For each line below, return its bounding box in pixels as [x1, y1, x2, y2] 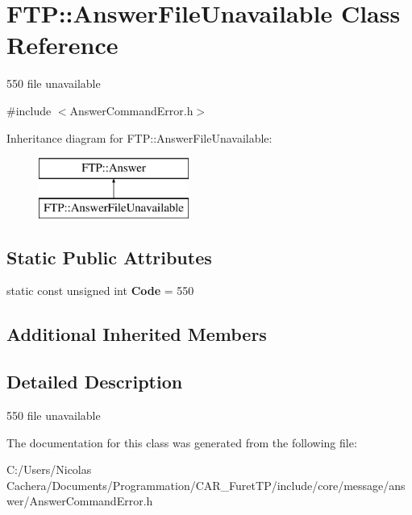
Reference [6, 28, 119, 61]
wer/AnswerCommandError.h [6, 492, 153, 509]
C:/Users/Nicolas [6, 461, 92, 478]
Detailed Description [6, 369, 183, 394]
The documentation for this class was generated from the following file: [6, 434, 357, 451]
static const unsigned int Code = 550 [6, 282, 194, 299]
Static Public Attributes [6, 244, 212, 269]
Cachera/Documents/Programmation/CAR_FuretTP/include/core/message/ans [6, 476, 406, 493]
